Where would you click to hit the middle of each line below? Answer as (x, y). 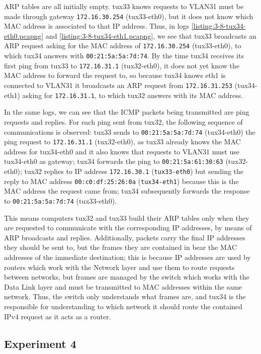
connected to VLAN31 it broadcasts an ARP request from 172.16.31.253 (118, 85)
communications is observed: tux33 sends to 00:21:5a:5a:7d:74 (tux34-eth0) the (130, 131)
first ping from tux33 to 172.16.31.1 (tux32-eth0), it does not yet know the (122, 65)
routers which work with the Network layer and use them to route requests (119, 267)
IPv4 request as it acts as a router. (58, 316)
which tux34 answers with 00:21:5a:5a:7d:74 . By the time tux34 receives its (124, 56)
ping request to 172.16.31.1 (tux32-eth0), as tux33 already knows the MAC (122, 142)
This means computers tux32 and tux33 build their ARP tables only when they (127, 217)
